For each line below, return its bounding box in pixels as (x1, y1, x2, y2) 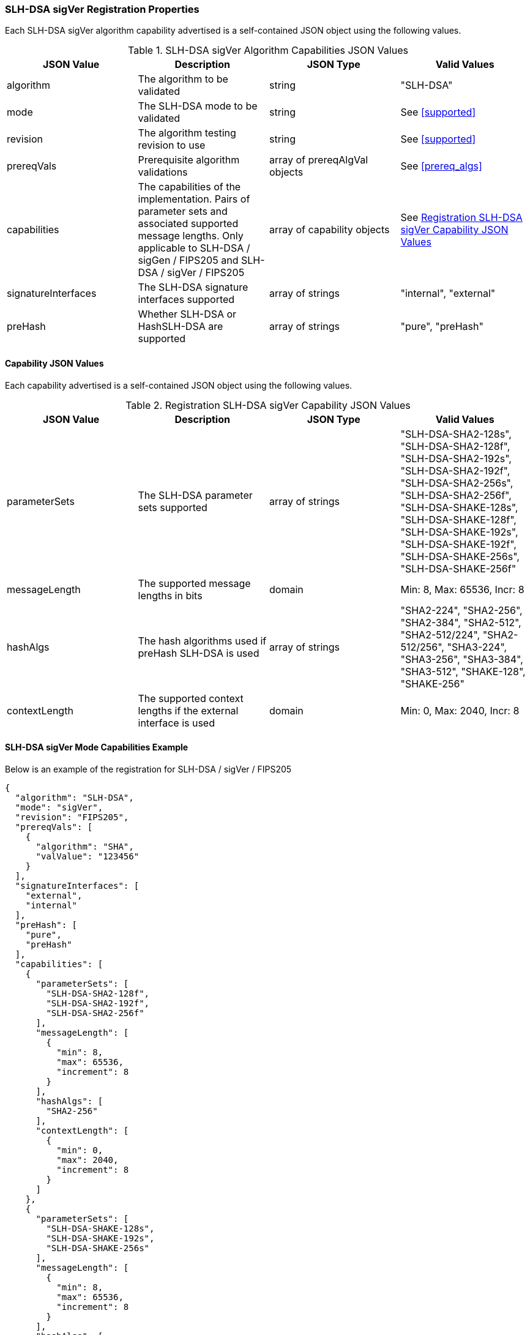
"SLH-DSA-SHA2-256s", (400, 476, 513, 489)
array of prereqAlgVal (269, 154, 368, 166)
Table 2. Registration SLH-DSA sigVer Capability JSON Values (125, 398, 411, 411)
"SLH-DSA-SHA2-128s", (400, 427, 512, 440)
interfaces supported (138, 293, 235, 306)
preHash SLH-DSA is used (138, 646, 259, 659)
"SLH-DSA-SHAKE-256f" (400, 562, 517, 575)
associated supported (138, 217, 239, 230)
